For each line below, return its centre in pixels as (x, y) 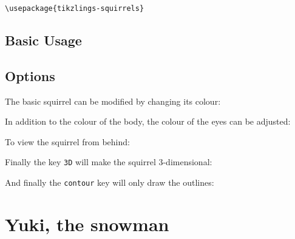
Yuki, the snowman (87, 224)
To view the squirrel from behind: (67, 141)
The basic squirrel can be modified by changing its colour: (113, 101)
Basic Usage (43, 40)
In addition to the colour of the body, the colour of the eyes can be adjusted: (148, 121)
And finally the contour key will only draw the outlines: (110, 182)
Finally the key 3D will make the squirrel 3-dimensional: (109, 162)
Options (30, 75)
